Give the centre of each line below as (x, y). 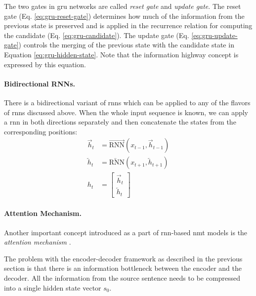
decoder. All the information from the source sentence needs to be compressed (122, 278)
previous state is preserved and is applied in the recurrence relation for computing (128, 25)
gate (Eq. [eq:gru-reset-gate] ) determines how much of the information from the (124, 16)
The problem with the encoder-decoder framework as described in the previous (123, 258)
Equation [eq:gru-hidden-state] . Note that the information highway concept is (121, 54)
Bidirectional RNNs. (40, 83)
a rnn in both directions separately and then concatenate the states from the (120, 122)
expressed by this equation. (45, 64)
